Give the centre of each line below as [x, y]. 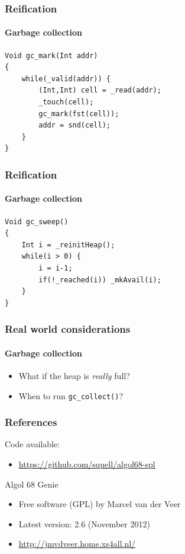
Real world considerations [68, 329]
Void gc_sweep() [37, 222]
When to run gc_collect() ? [71, 395]
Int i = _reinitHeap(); [68, 245]
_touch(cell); [66, 102]
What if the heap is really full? [74, 376]
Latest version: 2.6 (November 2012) [84, 523]
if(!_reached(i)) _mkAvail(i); [100, 280]
